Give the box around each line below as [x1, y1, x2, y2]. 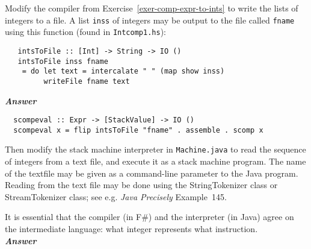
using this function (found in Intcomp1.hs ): [5, 25, 166, 38]
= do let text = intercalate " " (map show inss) [22, 67, 225, 76]
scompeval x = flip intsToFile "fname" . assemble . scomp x [13, 125, 263, 134]
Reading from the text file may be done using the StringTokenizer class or [5, 178, 278, 191]
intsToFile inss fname [17, 57, 108, 66]
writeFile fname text [43, 77, 130, 86]
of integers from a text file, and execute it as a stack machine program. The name [5, 155, 306, 168]
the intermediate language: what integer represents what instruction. [5, 222, 258, 235]
